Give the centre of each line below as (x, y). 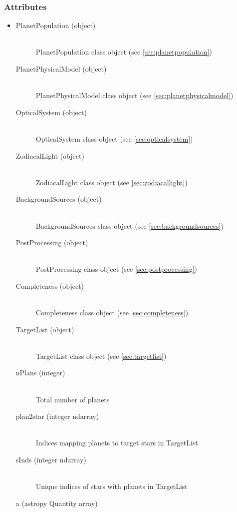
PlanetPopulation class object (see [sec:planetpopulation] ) (124, 52)
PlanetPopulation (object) (56, 25)
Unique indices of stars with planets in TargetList (112, 486)
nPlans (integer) (40, 373)
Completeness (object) (50, 286)
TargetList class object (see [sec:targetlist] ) (101, 356)
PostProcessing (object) (52, 242)
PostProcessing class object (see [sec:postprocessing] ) (117, 269)
